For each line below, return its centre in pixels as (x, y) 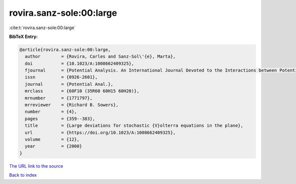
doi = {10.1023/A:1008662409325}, (79, 63)
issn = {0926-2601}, (61, 77)
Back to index (23, 175)
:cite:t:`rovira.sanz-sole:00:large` (42, 28)
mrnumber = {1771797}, (59, 98)
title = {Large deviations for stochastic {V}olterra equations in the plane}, (134, 126)
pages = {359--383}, (60, 119)
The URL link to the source (36, 166)
